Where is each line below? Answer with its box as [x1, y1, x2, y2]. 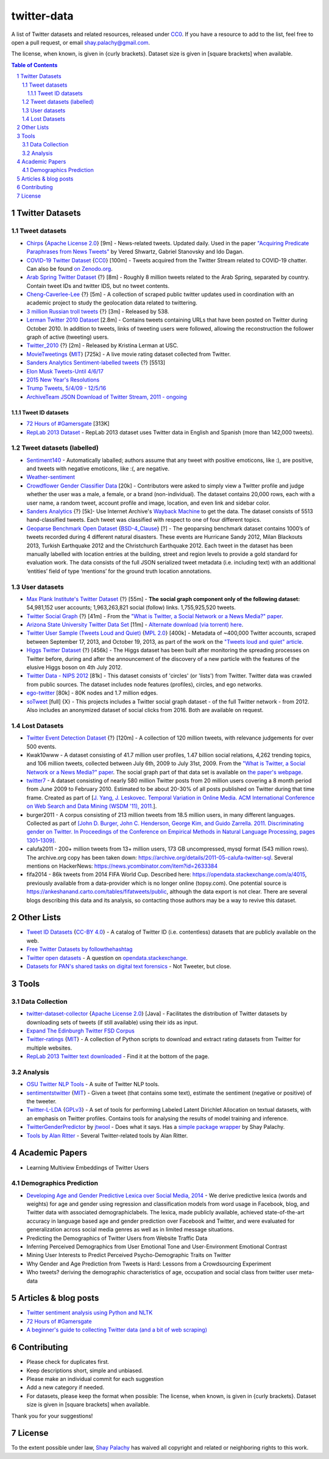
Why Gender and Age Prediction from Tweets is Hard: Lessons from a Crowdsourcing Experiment [26, 1260, 271, 1267]
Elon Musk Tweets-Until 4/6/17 [26, 367, 104, 375]
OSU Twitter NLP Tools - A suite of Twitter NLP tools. [26, 1081, 160, 1088]
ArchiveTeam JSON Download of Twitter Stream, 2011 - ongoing [26, 393, 187, 400]
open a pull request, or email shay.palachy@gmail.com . [11, 38, 150, 46]
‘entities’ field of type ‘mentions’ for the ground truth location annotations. [26, 567, 212, 575]
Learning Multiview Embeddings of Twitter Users [26, 1164, 149, 1171]
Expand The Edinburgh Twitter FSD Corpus [26, 1027, 135, 1034]
